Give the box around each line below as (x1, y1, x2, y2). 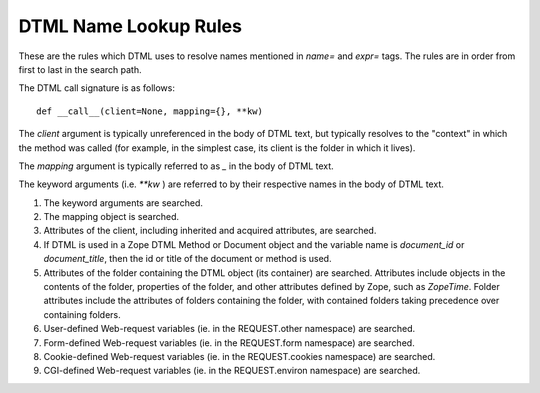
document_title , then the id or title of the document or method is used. (43, 253, 332, 265)
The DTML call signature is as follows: (18, 82, 175, 94)
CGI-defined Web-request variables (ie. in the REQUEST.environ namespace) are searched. (43, 365, 421, 377)
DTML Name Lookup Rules (18, 15, 242, 37)
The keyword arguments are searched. (43, 196, 204, 209)
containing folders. (43, 308, 122, 320)
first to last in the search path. (18, 63, 142, 75)
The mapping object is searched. (43, 211, 180, 223)
